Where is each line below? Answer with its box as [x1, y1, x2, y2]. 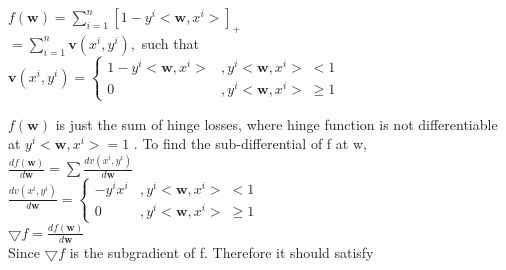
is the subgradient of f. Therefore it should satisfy [69, 241, 374, 262]
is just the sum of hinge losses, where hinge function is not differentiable [55, 113, 498, 134]
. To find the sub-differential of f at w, [133, 133, 367, 154]
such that [141, 32, 199, 53]
